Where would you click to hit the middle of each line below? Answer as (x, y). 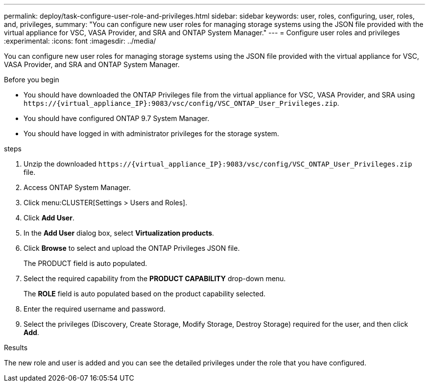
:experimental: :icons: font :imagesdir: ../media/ (80, 41)
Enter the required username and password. (95, 309)
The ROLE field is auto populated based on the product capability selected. (145, 294)
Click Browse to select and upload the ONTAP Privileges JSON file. (132, 248)
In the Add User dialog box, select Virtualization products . (119, 233)
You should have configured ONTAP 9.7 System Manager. (117, 118)
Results (16, 348)
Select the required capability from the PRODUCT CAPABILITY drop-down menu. (155, 278)
